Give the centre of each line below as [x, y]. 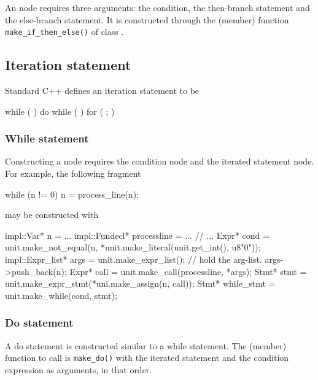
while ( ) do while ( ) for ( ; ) [60, 111]
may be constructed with [52, 215]
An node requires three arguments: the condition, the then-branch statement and [157, 7]
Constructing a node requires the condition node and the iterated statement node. [160, 161]
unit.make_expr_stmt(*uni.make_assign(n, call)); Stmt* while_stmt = [140, 283]
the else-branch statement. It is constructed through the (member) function [147, 19]
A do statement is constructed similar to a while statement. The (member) [146, 345]
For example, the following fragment [73, 173]
